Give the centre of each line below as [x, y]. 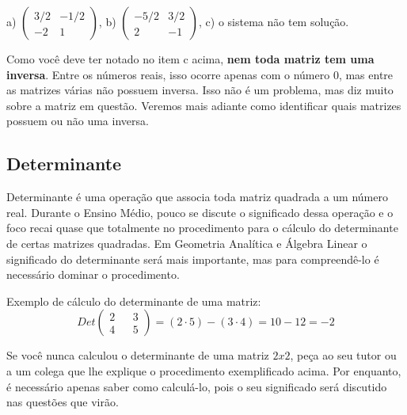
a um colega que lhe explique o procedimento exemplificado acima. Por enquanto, [204, 370]
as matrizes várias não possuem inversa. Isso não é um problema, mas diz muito [200, 90]
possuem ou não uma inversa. [78, 121]
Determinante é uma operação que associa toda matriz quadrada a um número [197, 197]
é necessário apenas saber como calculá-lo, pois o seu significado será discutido [197, 386]
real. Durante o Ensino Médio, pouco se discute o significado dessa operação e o [200, 212]
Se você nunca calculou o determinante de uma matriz [138, 355]
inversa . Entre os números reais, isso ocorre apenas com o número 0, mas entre [200, 74]
